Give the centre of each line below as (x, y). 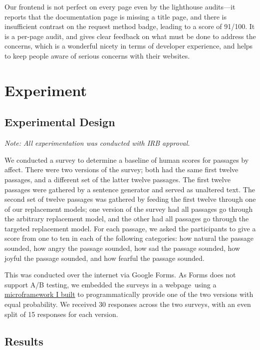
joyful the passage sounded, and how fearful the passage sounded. (105, 258)
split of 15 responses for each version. (61, 314)
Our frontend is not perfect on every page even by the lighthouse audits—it (120, 7)
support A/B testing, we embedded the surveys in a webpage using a (111, 284)
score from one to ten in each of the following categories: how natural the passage (129, 238)
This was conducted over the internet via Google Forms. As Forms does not (120, 275)
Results (24, 341)
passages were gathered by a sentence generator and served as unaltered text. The (130, 189)
